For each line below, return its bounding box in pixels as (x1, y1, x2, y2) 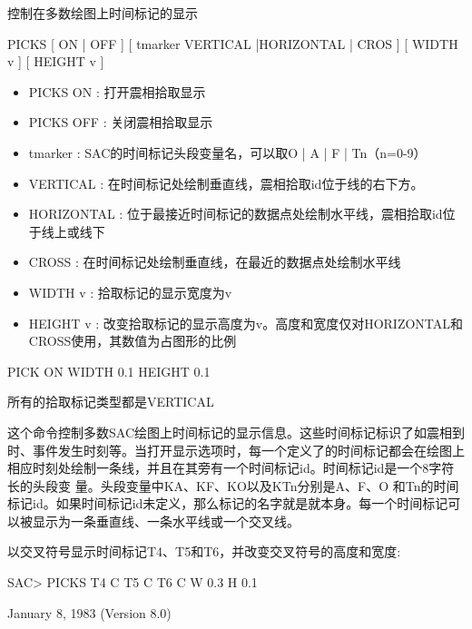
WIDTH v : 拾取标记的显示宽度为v (28, 282, 232, 301)
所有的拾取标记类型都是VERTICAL (7, 392, 214, 411)
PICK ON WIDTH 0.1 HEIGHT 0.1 (7, 361, 211, 380)
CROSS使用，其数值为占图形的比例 (28, 331, 237, 350)
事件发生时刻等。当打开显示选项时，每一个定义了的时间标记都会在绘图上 (32, 440, 465, 459)
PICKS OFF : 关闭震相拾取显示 (28, 113, 213, 132)
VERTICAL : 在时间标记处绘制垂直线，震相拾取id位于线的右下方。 (28, 173, 424, 192)
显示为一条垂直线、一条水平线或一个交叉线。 (32, 511, 300, 530)
